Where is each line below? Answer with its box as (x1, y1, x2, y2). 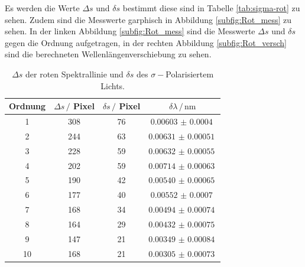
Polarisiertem (166, 67, 214, 80)
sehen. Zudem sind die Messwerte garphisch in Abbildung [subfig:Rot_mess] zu (5, 13, 292, 25)
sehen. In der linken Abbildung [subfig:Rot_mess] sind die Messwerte (5, 25, 255, 37)
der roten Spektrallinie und (25, 67, 124, 80)
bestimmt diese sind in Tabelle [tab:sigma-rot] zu (122, 2, 300, 14)
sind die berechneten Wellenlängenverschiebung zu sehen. (5, 48, 212, 60)
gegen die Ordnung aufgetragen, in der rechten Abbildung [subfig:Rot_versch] (5, 36, 287, 48)
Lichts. (100, 79, 125, 92)
